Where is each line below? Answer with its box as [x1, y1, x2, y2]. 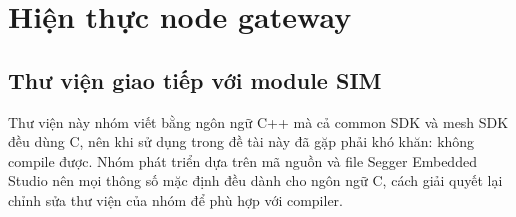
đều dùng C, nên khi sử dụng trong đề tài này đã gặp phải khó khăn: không [8, 131, 475, 152]
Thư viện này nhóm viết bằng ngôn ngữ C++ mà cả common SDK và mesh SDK [8, 111, 509, 132]
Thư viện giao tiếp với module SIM [8, 64, 382, 95]
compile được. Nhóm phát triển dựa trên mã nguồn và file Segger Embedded [8, 150, 477, 171]
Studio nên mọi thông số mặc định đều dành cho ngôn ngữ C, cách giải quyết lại [8, 170, 503, 191]
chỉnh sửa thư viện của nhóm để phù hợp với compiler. [8, 189, 343, 210]
